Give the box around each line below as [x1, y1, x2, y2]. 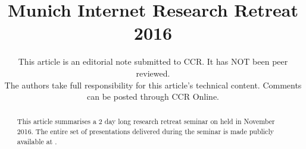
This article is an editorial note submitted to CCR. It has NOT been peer [18, 55, 288, 68]
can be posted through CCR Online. [87, 90, 219, 103]
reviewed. [136, 66, 170, 79]
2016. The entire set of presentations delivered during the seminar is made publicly [17, 126, 274, 137]
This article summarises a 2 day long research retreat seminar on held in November [17, 116, 275, 126]
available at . [17, 136, 57, 146]
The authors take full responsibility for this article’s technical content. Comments [4, 78, 302, 91]
